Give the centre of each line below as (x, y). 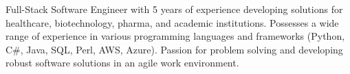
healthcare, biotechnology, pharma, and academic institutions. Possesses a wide (172, 22)
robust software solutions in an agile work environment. (122, 63)
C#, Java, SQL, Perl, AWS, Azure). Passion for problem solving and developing (174, 49)
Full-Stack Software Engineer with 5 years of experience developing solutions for (174, 9)
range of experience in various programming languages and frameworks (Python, (175, 36)
